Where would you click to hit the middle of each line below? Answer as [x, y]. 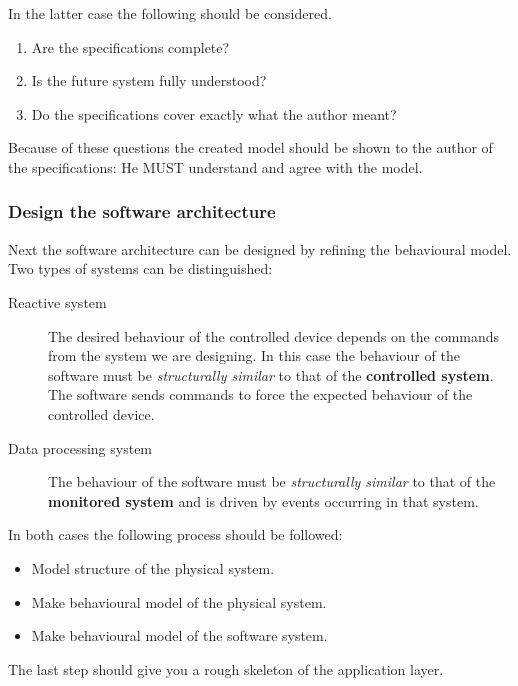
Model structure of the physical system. [153, 567]
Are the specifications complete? [130, 46]
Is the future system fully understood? [149, 80]
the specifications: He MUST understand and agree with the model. [215, 166]
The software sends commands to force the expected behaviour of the [260, 394]
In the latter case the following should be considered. [170, 13]
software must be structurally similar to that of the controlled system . [271, 374]
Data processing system [80, 447]
